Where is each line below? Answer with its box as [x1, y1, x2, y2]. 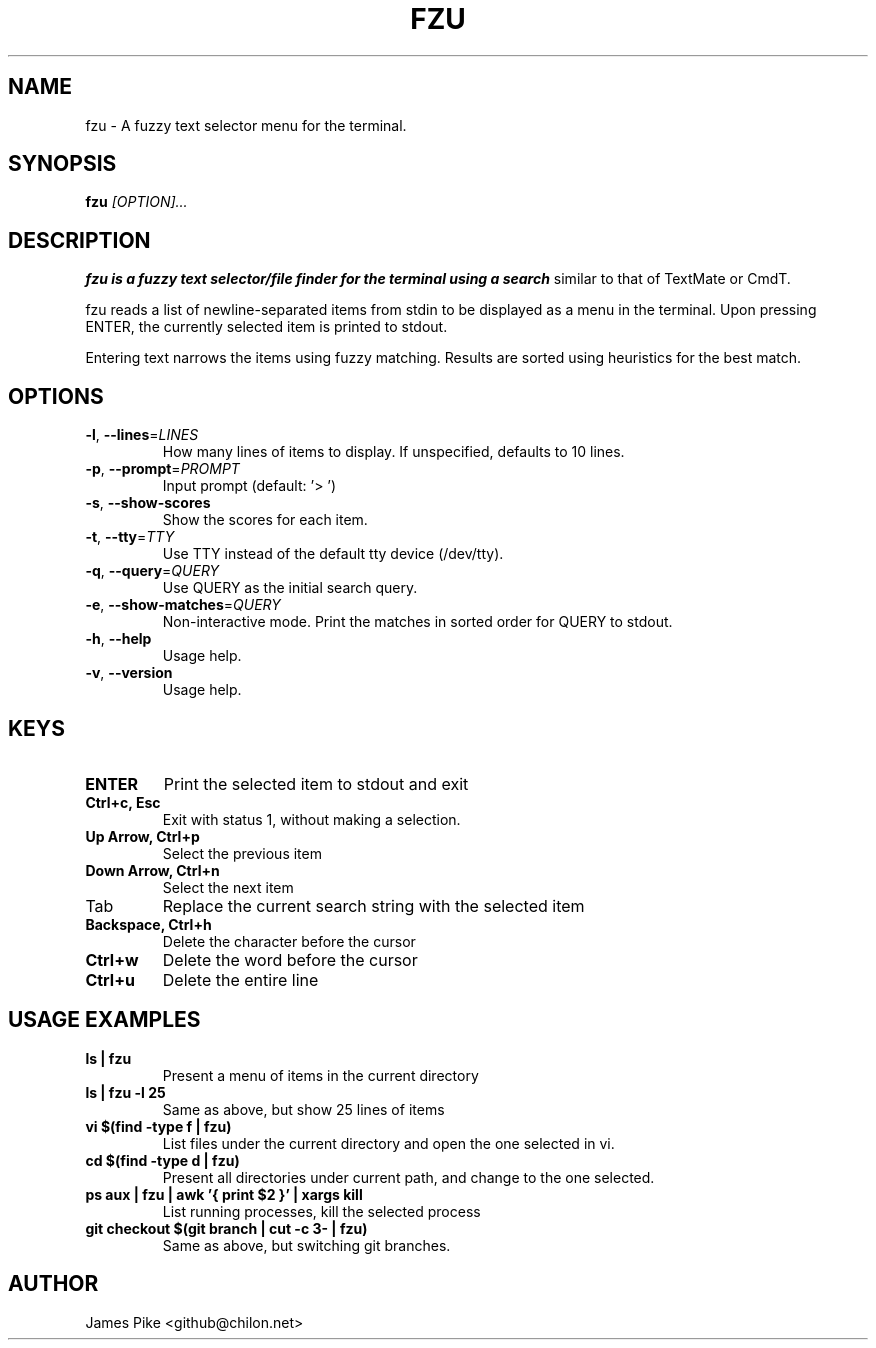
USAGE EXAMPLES [8, 1007, 201, 1033]
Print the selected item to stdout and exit [163, 773, 469, 794]
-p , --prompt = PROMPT [85, 460, 240, 478]
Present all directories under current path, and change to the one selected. [162, 1168, 655, 1186]
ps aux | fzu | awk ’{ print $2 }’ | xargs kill [85, 1185, 363, 1203]
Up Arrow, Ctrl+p [85, 827, 200, 845]
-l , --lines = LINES [85, 426, 199, 444]
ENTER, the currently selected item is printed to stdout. [85, 318, 448, 336]
